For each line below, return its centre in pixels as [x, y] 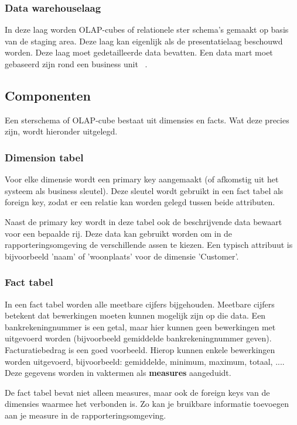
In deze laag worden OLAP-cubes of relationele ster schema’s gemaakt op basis [147, 30]
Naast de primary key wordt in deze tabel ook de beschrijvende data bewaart [144, 221]
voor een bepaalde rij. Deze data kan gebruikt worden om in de [119, 233]
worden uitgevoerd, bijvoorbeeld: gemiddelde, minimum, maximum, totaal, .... [145, 361]
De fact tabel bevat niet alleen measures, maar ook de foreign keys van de [137, 392]
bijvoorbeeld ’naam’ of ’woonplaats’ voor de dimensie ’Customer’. [122, 256]
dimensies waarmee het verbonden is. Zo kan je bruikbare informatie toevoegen [147, 404]
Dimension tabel [44, 157]
